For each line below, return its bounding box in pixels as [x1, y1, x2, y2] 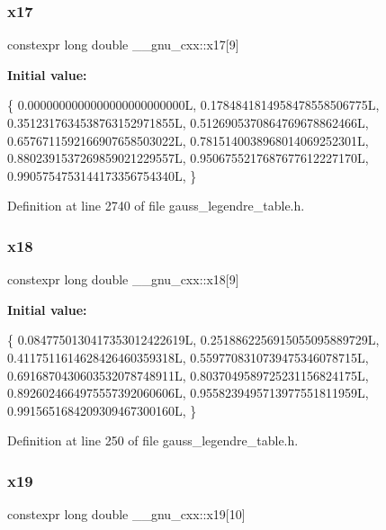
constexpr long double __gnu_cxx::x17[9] [7, 35, 239, 54]
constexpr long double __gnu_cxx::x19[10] [7, 505, 246, 524]
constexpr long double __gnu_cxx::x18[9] [7, 270, 239, 289]
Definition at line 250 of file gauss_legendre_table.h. [7, 431, 299, 450]
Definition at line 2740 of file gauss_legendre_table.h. [7, 196, 305, 215]
